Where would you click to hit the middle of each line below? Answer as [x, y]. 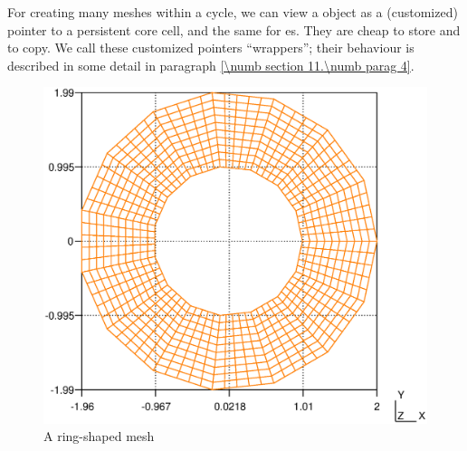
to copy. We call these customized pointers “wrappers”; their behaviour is [211, 48]
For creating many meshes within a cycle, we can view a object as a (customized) [233, 12]
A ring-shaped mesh [99, 436]
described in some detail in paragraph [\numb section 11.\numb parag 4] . [211, 65]
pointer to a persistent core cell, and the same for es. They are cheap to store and [234, 29]
